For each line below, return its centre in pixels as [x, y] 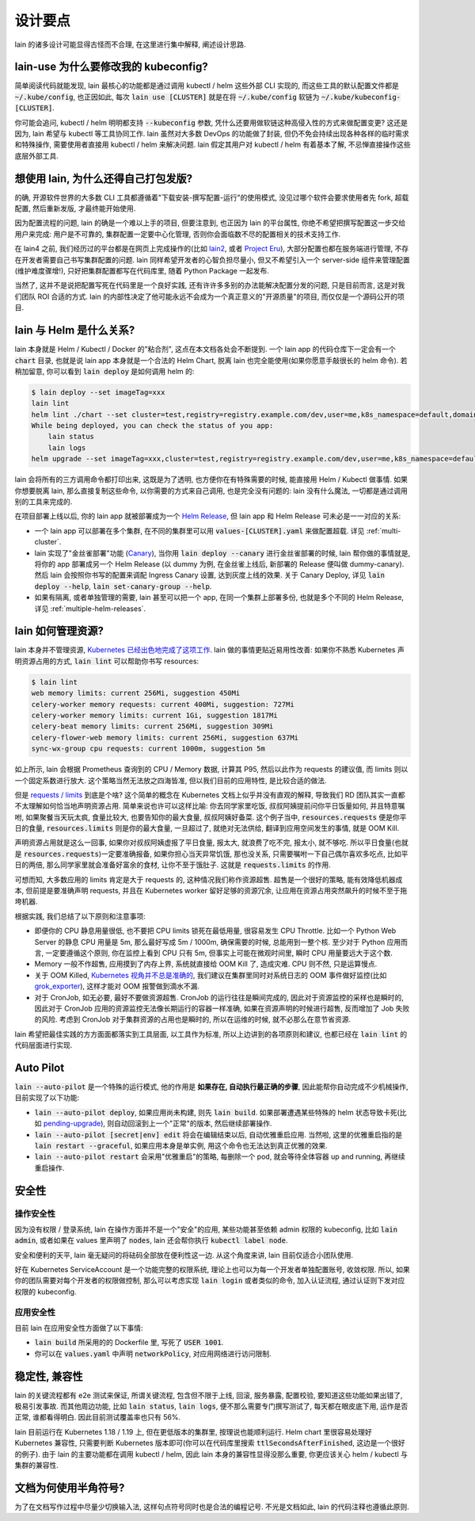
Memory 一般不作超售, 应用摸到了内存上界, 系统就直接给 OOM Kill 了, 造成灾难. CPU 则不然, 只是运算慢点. [206, 964]
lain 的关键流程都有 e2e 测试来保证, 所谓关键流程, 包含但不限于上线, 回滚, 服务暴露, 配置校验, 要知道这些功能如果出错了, [209, 1395]
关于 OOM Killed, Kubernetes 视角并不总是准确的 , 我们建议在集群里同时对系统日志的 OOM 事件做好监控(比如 [211, 975]
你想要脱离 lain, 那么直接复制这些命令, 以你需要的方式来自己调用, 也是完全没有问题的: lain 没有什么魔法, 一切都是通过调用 [211, 491]
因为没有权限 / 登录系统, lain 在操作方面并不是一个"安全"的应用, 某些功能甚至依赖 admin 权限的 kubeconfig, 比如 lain [206, 1229]
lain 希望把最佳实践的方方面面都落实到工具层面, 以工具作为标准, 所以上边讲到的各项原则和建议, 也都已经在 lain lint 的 [211, 1034]
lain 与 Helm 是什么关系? [75, 330]
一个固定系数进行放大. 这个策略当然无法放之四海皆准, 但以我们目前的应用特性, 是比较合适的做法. [171, 780]
